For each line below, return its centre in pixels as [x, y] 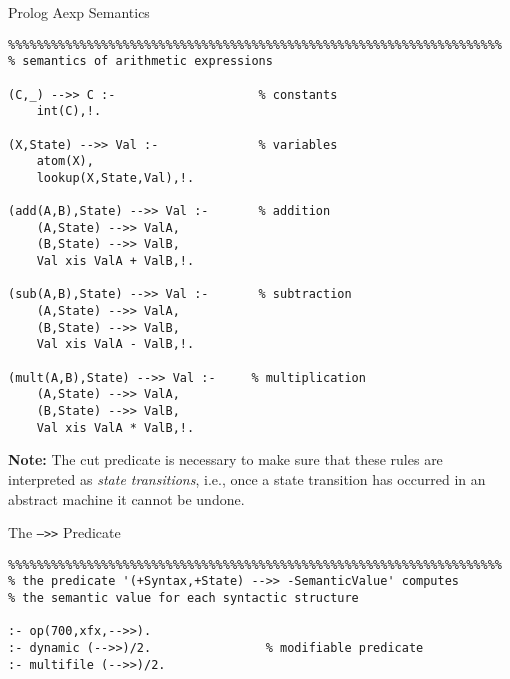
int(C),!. [69, 111]
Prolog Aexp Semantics [79, 12]
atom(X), [65, 161]
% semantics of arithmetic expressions [140, 61]
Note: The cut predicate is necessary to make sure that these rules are [225, 459]
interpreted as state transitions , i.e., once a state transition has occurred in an [247, 478]
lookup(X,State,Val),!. [115, 177]
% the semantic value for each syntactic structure [183, 598]
